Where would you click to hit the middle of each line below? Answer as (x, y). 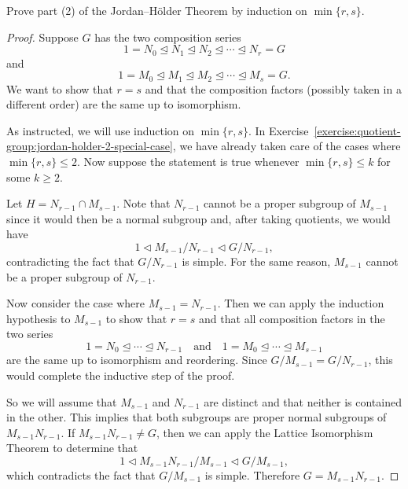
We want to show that (60, 88)
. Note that (143, 203)
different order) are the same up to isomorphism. (124, 104)
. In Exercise (278, 130)
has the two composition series (168, 37)
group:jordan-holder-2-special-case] (90, 146)
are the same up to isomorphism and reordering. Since (137, 360)
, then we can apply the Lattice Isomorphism (265, 432)
